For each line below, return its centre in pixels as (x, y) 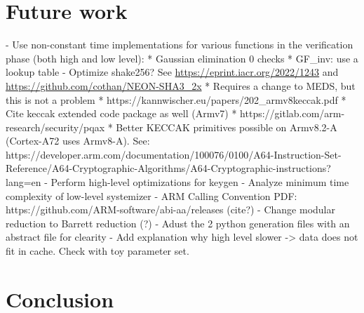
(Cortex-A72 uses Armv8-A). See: (78, 141)
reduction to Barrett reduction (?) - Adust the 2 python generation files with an (178, 223)
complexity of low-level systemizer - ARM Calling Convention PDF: (151, 195)
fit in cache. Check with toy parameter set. (97, 251)
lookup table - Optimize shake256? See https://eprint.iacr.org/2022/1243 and (172, 72)
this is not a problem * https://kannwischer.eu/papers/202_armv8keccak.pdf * (176, 99)
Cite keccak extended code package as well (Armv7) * (121, 113)
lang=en (23, 182)
